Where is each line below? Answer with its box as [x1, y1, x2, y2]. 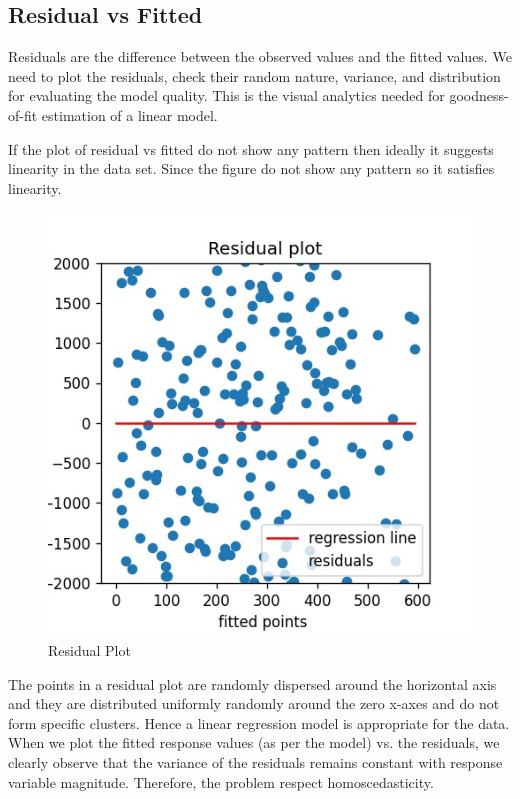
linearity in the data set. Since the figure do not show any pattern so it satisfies [8, 158, 495, 179]
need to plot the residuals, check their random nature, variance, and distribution [8, 65, 501, 86]
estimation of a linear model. [41, 104, 218, 125]
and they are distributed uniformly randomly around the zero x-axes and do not [8, 693, 500, 714]
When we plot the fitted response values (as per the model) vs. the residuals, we [8, 732, 500, 753]
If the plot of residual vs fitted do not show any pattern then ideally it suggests [8, 138, 494, 159]
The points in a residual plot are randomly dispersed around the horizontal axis [8, 673, 497, 694]
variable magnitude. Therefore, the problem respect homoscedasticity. [8, 771, 434, 792]
